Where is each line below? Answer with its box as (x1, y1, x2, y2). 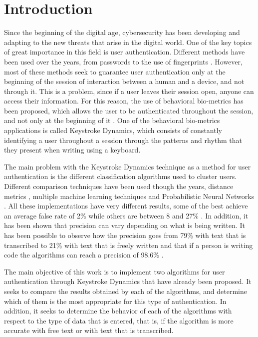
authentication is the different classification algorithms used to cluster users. (4, 171, 237, 181)
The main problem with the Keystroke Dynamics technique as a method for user (4, 161, 251, 171)
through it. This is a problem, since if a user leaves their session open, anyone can (4, 85, 254, 96)
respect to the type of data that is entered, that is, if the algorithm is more (4, 315, 234, 325)
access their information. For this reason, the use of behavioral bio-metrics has (4, 95, 244, 106)
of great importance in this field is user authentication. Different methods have (4, 46, 245, 57)
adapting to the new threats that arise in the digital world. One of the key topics (4, 36, 252, 47)
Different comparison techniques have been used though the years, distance (4, 181, 234, 191)
